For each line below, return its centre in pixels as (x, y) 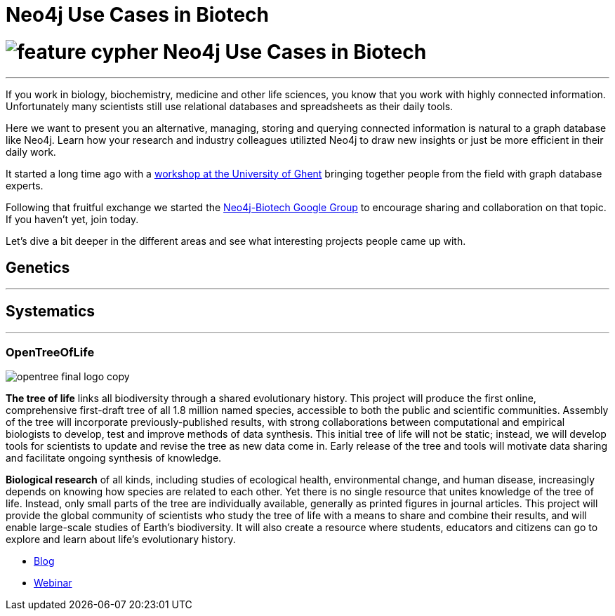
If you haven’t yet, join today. (72, 219)
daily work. (31, 152)
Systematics (51, 311)
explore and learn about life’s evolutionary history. (121, 539)
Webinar (53, 582)
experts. (25, 185)
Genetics (38, 267)
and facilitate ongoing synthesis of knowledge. (114, 457)
